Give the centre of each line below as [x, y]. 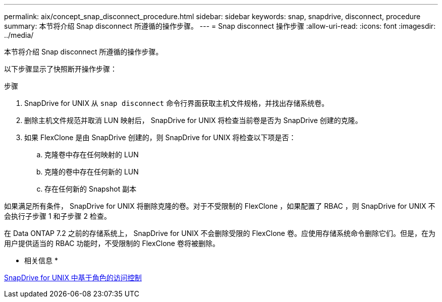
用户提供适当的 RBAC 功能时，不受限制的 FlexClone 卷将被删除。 [112, 243]
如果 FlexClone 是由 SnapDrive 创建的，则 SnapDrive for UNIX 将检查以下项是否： [160, 137]
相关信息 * [41, 260]
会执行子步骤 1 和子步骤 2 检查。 [58, 216]
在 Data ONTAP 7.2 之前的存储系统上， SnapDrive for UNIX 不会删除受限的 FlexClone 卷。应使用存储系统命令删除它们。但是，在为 [220, 233]
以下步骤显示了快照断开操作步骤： [61, 69]
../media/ [19, 35]
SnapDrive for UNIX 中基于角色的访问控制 [73, 278]
